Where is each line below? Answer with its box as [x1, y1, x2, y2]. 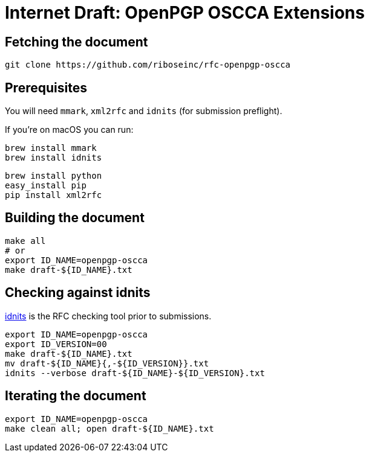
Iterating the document [5, 388, 146, 404]
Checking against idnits [5, 285, 151, 301]
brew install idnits [5, 153, 102, 163]
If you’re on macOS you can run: [5, 124, 134, 135]
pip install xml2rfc [5, 190, 102, 200]
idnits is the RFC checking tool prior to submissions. [5, 310, 212, 321]
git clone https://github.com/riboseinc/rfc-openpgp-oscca [5, 60, 291, 70]
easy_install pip [5, 181, 87, 191]
